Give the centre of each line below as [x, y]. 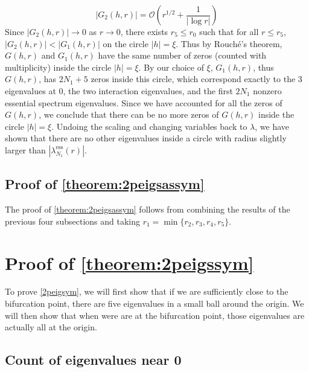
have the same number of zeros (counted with [182, 55]
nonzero [267, 90]
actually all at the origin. [51, 327]
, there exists [144, 31]
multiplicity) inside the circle [58, 67]
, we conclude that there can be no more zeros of [129, 114]
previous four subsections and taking [73, 221]
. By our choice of [171, 67]
